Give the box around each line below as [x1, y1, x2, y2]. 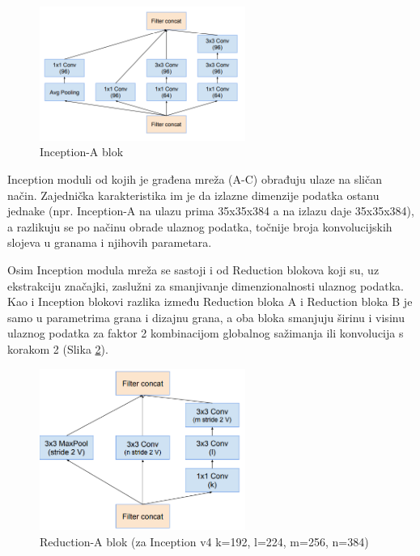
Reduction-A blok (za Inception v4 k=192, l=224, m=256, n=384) [40, 533, 369, 550]
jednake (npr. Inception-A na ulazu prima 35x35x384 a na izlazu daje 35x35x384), [7, 202, 414, 219]
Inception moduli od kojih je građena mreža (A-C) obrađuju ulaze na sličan [7, 171, 383, 187]
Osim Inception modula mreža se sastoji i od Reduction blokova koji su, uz [7, 261, 380, 278]
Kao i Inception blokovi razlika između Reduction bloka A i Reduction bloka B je [7, 293, 413, 310]
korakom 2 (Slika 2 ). [7, 340, 108, 357]
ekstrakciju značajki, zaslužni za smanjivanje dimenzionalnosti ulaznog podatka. [7, 277, 404, 294]
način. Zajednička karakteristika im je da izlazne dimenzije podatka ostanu [7, 186, 380, 203]
